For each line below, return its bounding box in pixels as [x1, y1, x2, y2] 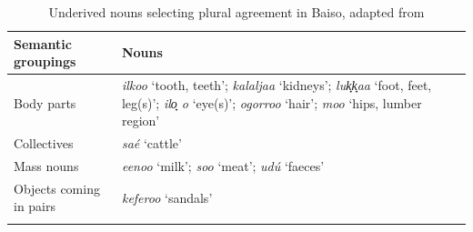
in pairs [14, 197, 56, 216]
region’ [121, 111, 160, 130]
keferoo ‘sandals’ [121, 187, 213, 207]
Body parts [14, 93, 76, 112]
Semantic [14, 34, 72, 53]
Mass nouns [14, 156, 79, 175]
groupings [14, 52, 76, 71]
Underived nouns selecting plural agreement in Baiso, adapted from [48, 3, 425, 21]
